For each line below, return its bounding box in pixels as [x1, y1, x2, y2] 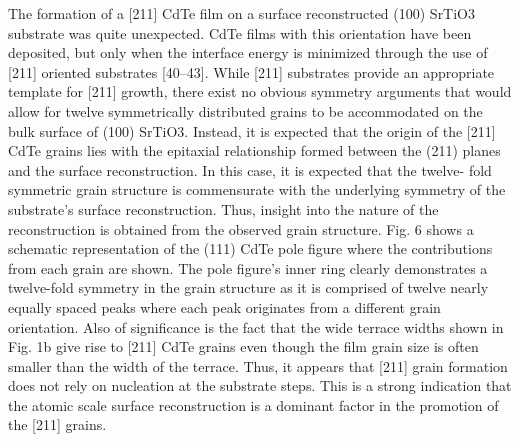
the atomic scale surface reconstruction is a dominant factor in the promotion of [8, 394, 499, 415]
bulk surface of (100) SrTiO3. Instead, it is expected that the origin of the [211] [8, 120, 496, 141]
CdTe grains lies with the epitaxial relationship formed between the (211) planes [8, 140, 501, 161]
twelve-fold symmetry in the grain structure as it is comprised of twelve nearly [8, 277, 489, 298]
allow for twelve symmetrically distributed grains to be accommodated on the [8, 100, 483, 121]
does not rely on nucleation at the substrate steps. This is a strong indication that [8, 375, 512, 396]
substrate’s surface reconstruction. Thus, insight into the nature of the [8, 198, 439, 219]
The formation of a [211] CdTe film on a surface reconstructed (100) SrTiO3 [8, 3, 476, 23]
